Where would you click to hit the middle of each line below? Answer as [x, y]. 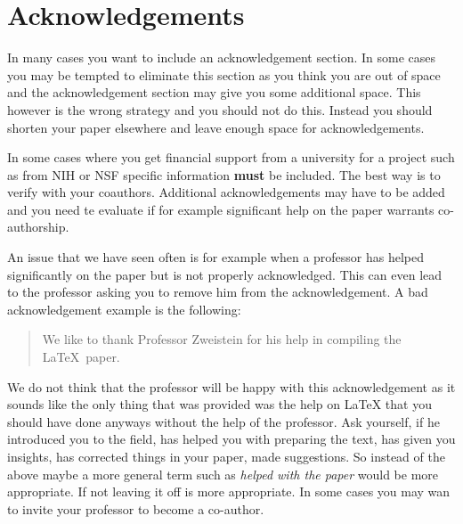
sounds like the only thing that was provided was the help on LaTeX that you [219, 404]
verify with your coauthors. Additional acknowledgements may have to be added [226, 192]
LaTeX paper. [81, 357]
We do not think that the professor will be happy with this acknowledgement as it [231, 386]
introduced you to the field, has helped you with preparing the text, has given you [231, 439]
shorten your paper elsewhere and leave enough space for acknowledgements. [216, 127]
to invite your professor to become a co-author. [136, 508]
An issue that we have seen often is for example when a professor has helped [216, 257]
